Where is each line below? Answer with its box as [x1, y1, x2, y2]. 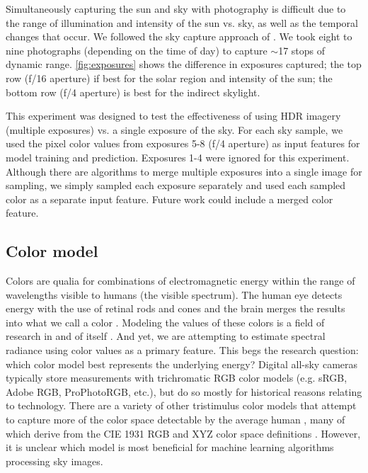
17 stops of [278, 42, 326, 57]
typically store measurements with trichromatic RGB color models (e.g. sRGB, [6, 370, 347, 385]
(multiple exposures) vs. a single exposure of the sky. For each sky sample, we [6, 122, 343, 137]
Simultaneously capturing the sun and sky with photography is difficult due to [6, 1, 346, 16]
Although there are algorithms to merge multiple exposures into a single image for [6, 164, 362, 178]
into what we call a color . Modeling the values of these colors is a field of [6, 314, 325, 329]
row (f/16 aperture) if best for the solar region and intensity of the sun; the [6, 70, 333, 85]
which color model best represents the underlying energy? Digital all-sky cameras [6, 356, 358, 371]
